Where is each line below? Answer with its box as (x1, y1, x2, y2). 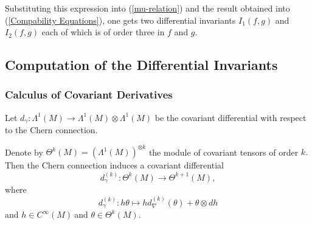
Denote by (5, 145, 43, 158)
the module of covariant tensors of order (148, 145, 299, 158)
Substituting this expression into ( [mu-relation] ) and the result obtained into (5, 2, 290, 14)
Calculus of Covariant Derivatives (5, 87, 173, 102)
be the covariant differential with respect (154, 111, 307, 123)
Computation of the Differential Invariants (5, 55, 278, 74)
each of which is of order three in (41, 26, 165, 38)
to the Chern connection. (5, 123, 98, 136)
